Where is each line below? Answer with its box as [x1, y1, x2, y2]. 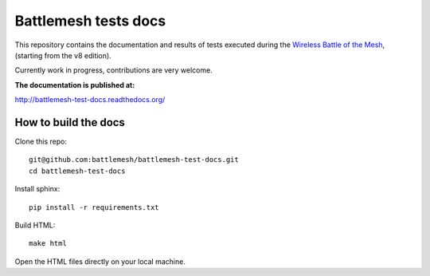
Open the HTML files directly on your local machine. [14, 256, 186, 266]
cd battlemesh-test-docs [29, 166, 126, 175]
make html [29, 239, 67, 248]
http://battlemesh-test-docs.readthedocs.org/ [14, 95, 166, 104]
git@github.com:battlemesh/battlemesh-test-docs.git [29, 156, 239, 164]
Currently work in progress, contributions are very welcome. [14, 65, 213, 75]
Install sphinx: [14, 184, 61, 194]
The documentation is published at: [14, 80, 135, 89]
